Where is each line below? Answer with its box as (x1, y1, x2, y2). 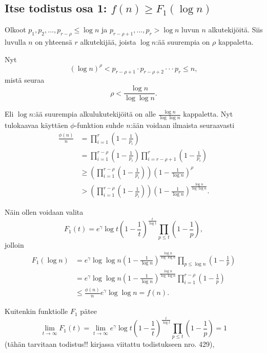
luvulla (5, 36, 26, 47)
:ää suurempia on (156, 36, 210, 47)
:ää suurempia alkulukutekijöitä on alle (33, 108, 156, 119)
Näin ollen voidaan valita (5, 207, 84, 217)
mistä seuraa (5, 75, 45, 85)
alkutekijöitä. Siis (208, 24, 263, 35)
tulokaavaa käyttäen (5, 119, 68, 130)
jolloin (5, 239, 24, 250)
